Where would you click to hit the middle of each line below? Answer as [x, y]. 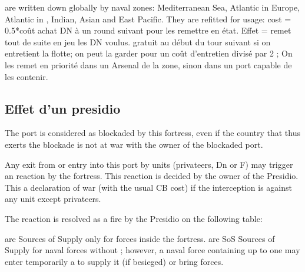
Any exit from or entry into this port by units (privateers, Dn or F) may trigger [149, 164]
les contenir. [26, 76]
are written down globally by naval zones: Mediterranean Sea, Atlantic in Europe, [152, 7]
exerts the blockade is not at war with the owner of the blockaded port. [134, 144]
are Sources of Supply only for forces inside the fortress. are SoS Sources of [140, 238]
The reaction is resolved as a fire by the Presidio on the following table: [134, 218]
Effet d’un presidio [63, 108]
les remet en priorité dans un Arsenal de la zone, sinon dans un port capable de [148, 64]
